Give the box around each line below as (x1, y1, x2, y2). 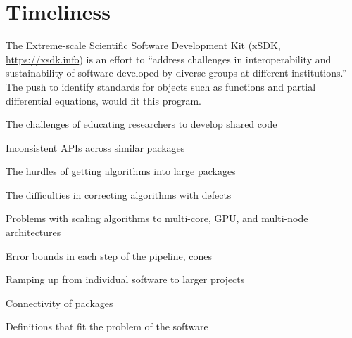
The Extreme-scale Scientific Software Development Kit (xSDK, (6, 38, 281, 53)
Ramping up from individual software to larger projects (6, 272, 245, 287)
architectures (6, 225, 61, 240)
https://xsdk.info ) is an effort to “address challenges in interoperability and (6, 51, 332, 66)
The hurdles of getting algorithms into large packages (6, 164, 236, 178)
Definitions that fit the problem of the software (6, 319, 208, 334)
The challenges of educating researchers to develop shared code (6, 117, 277, 131)
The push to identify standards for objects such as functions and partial (6, 79, 316, 93)
